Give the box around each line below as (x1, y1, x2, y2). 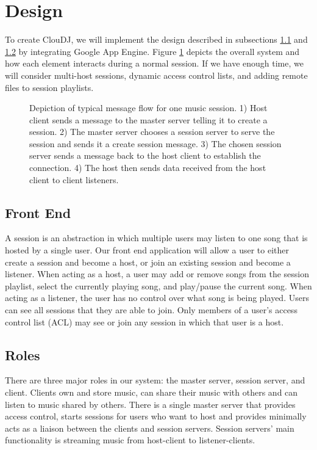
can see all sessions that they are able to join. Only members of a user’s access (5, 303, 297, 316)
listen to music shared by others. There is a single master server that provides (5, 397, 296, 410)
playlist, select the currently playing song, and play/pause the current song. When (5, 279, 312, 292)
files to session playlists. (5, 81, 94, 93)
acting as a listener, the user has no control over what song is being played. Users (5, 291, 309, 304)
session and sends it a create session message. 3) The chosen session (29, 137, 282, 150)
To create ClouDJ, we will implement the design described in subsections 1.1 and (5, 33, 308, 46)
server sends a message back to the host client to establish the (29, 149, 261, 162)
